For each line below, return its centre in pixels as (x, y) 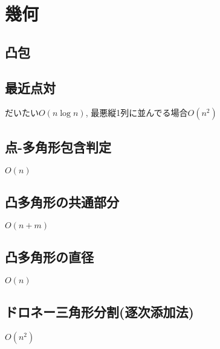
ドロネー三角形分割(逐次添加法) (99, 312)
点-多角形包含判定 (58, 146)
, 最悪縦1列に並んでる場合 (137, 113)
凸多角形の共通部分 (62, 201)
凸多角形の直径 (49, 257)
